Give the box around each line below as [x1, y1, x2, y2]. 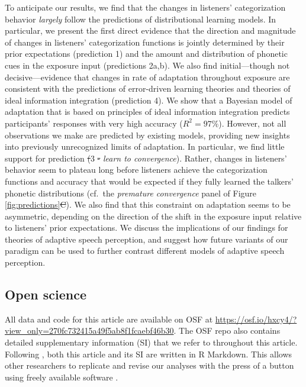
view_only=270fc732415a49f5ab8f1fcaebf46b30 [5, 324, 174, 337]
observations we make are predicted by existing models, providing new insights [5, 128, 290, 141]
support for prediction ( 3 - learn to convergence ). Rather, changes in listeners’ [5, 151, 287, 164]
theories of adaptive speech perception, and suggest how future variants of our [5, 233, 288, 245]
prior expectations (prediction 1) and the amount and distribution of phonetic [5, 47, 288, 60]
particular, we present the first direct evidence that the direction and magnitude [5, 24, 296, 37]
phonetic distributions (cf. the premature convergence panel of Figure [5, 186, 257, 199]
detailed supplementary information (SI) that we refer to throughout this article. [5, 336, 298, 349]
